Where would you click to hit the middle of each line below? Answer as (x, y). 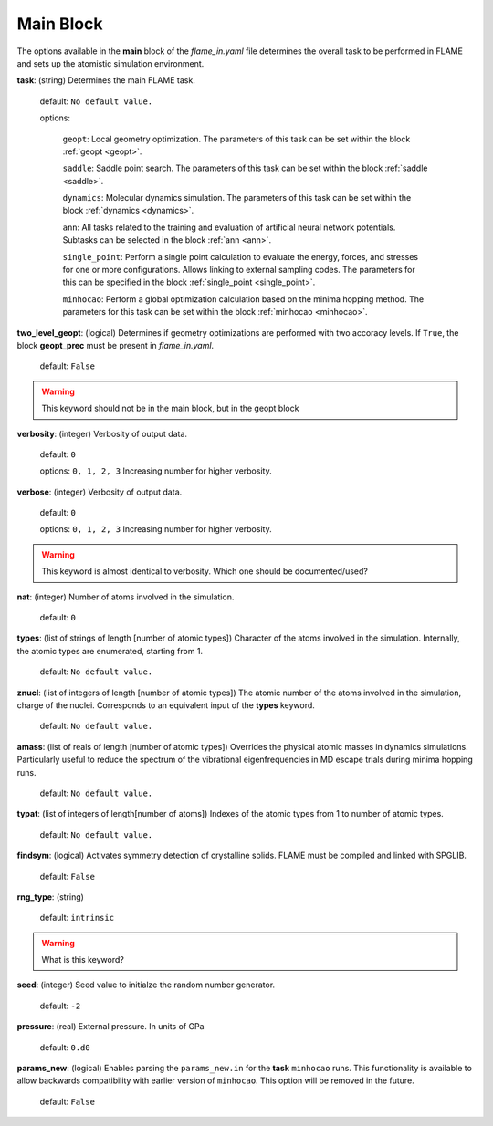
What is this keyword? (83, 960)
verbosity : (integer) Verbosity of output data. (102, 433)
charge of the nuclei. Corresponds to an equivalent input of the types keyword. (166, 705)
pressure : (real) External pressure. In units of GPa (110, 1027)
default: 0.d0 (65, 1047)
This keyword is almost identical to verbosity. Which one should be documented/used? (205, 571)
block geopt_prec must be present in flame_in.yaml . (115, 345)
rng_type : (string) (50, 897)
